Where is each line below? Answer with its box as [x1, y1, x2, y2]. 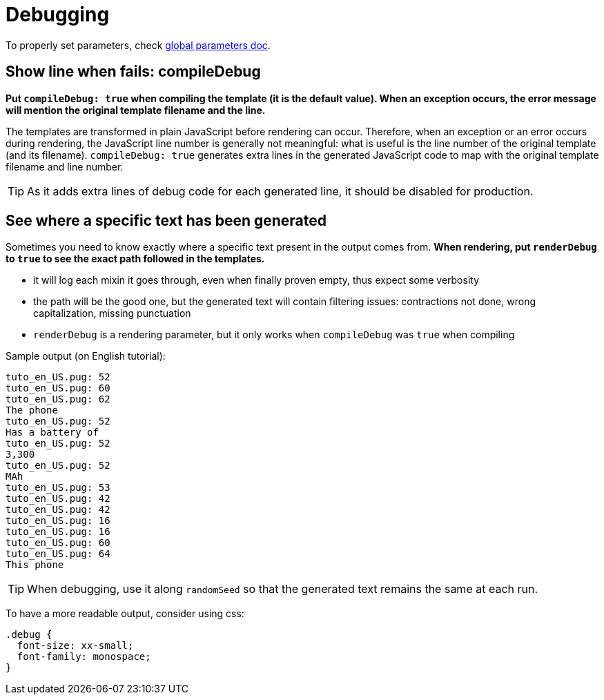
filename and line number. [6, 160, 124, 173]
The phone [6, 405, 58, 416]
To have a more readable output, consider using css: [6, 607, 244, 620]
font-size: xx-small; [17, 640, 134, 652]
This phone [6, 559, 64, 571]
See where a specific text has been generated [6, 212, 327, 230]
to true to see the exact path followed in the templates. [6, 253, 265, 265]
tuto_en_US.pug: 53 [6, 482, 110, 494]
